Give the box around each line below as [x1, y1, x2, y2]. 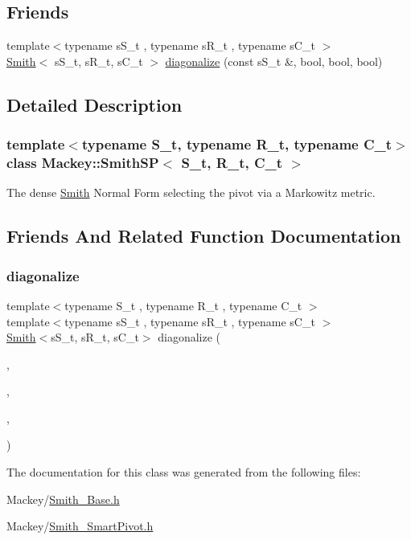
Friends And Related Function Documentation [6, 223, 401, 248]
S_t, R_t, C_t [181, 153, 283, 173]
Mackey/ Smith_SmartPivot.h [6, 517, 154, 534]
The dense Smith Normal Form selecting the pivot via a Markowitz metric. [6, 184, 376, 201]
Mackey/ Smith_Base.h [6, 490, 120, 507]
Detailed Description [6, 92, 183, 117]
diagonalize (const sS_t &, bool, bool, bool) [165, 52, 383, 69]
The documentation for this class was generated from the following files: [6, 464, 361, 481]
